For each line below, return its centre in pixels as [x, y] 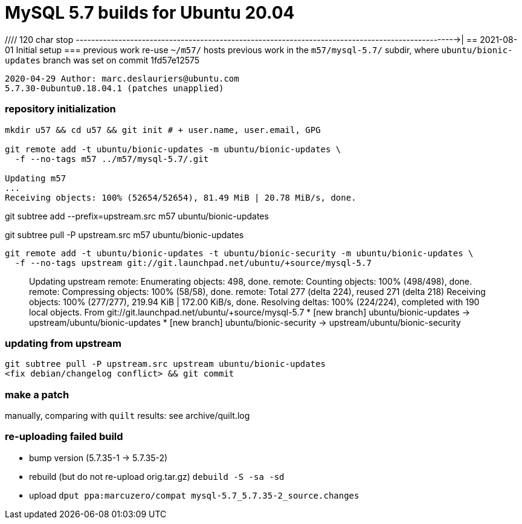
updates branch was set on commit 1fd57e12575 [102, 60]
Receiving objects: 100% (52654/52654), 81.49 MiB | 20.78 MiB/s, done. [181, 197]
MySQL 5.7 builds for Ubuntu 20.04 [150, 13]
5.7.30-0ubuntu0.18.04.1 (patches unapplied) [114, 88]
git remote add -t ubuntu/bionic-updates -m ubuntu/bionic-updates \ [173, 149]
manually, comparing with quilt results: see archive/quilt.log [127, 416]
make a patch [37, 394]
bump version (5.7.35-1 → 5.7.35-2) [98, 458]
